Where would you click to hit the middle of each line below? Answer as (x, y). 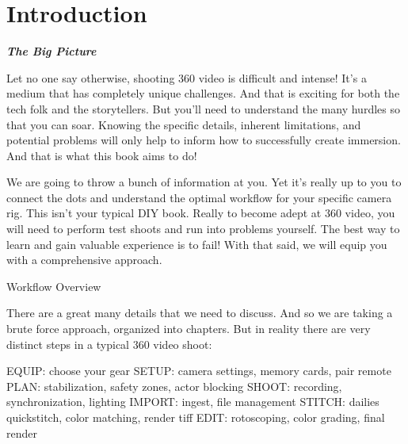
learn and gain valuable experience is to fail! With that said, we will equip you (197, 244)
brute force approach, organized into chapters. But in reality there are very (189, 329)
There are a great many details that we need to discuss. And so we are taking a (200, 313)
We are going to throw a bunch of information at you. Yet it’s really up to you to (204, 182)
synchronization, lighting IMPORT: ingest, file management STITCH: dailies (193, 402)
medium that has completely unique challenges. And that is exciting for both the (203, 93)
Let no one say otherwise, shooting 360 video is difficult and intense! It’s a (187, 77)
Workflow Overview (54, 286)
